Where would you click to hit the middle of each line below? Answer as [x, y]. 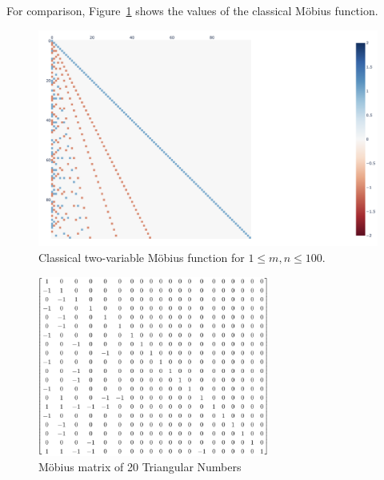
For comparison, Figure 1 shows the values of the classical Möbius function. [192, 10]
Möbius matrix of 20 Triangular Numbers [140, 467]
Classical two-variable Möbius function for [142, 257]
